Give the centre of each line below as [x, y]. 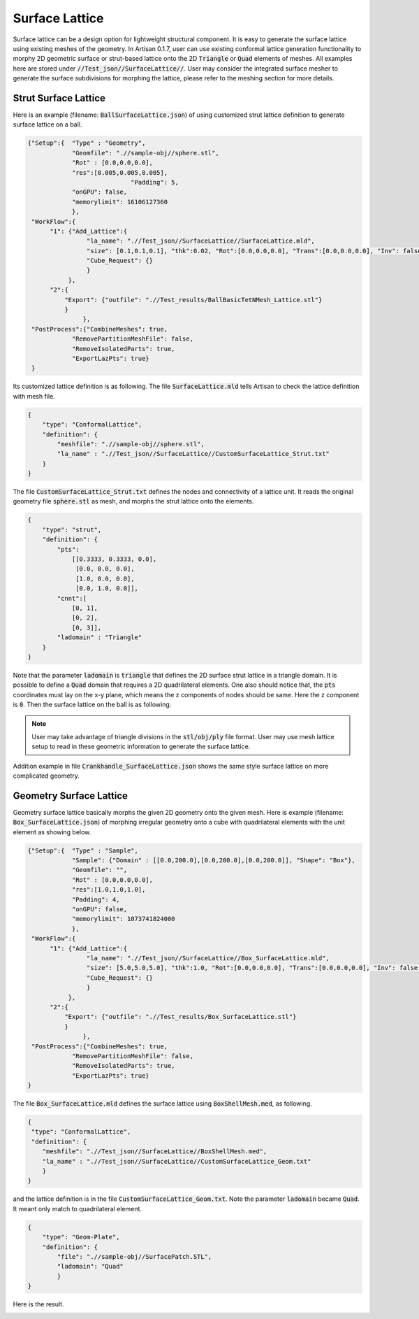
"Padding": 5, [155, 182]
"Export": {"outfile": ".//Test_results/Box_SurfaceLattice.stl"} [180, 1017]
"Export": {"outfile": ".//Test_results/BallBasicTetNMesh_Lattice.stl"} [193, 300]
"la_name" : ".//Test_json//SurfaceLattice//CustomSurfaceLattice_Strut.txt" [193, 454]
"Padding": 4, [96, 899]
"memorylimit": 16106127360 [119, 202]
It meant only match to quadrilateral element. [78, 1209]
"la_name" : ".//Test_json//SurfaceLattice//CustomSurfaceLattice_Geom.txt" [177, 1161]
